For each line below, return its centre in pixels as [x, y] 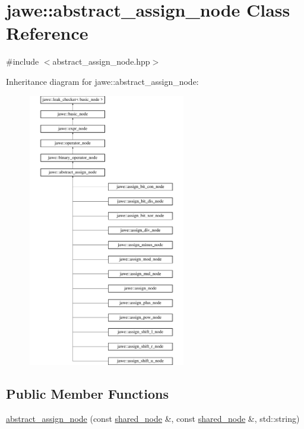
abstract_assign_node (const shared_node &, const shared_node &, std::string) [153, 418]
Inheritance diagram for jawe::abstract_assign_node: [102, 81]
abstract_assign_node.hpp [101, 61]
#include [23, 61]
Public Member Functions [87, 394]
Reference [47, 33]
